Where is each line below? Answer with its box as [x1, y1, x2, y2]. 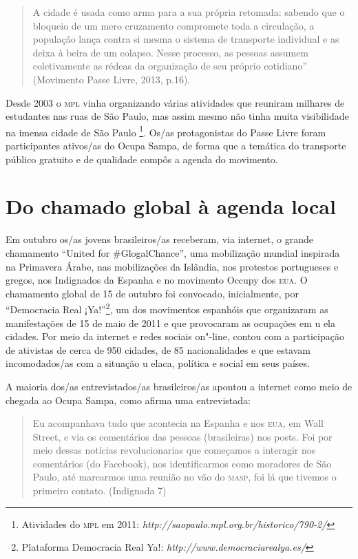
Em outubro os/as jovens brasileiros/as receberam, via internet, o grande [6, 232, 313, 246]
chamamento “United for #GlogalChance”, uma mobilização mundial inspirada [6, 245, 340, 260]
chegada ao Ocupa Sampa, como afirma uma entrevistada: [6, 392, 251, 407]
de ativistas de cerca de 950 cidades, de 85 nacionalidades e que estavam [6, 342, 310, 357]
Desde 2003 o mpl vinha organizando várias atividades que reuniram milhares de [6, 95, 345, 109]
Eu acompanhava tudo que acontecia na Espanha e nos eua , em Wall [32, 416, 324, 430]
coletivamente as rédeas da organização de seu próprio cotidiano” [32, 59, 307, 73]
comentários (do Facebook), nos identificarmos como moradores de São [32, 456, 332, 470]
